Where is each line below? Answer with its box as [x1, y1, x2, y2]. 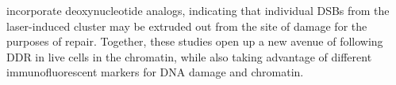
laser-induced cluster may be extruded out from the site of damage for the [6, 17, 367, 34]
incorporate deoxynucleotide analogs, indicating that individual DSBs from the [6, 2, 390, 18]
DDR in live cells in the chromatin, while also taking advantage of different [6, 48, 372, 65]
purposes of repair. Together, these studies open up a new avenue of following [6, 33, 383, 50]
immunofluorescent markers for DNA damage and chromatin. [6, 64, 304, 80]
